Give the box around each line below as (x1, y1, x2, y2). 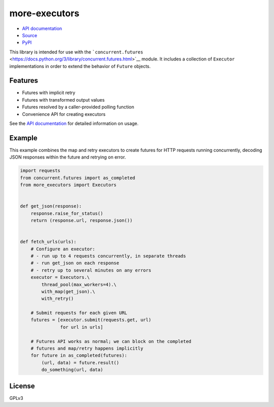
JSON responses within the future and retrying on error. (9, 154, 126, 160)
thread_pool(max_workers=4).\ (41, 281, 117, 287)
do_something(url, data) (41, 367, 104, 373)
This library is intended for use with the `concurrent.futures (9, 49, 144, 55)
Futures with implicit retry (22, 89, 76, 96)
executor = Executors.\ (30, 274, 90, 280)
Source (22, 32, 38, 38)
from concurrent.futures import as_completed (20, 175, 135, 180)
